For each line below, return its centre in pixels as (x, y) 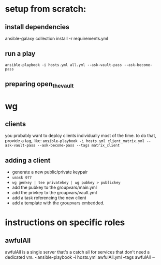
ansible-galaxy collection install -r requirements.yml (57, 38)
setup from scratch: (46, 9)
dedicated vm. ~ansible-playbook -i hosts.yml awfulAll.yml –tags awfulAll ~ (80, 257)
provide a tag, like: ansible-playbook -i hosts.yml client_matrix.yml (75, 141)
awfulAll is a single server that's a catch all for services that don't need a (77, 252)
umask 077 (22, 178)
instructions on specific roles (65, 223)
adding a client (28, 160)
